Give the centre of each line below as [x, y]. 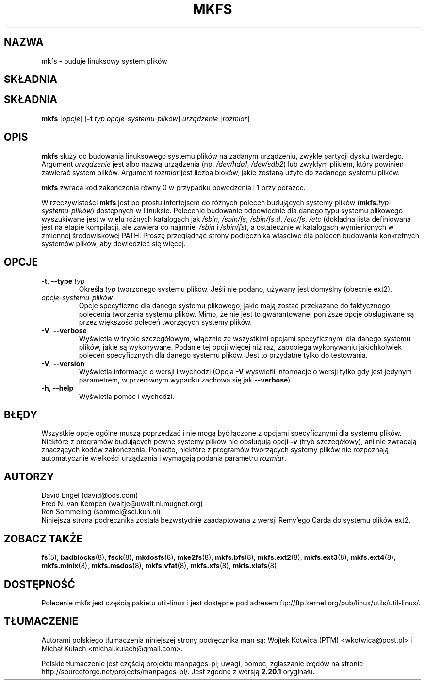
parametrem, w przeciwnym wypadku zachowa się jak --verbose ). [186, 380]
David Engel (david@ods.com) [90, 495]
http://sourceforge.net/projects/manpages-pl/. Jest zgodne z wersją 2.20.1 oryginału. [178, 671]
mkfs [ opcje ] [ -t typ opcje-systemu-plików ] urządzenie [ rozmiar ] [146, 118]
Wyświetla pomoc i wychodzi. [126, 396]
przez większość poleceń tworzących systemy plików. [165, 322]
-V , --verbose [64, 330]
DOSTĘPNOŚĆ [40, 584]
